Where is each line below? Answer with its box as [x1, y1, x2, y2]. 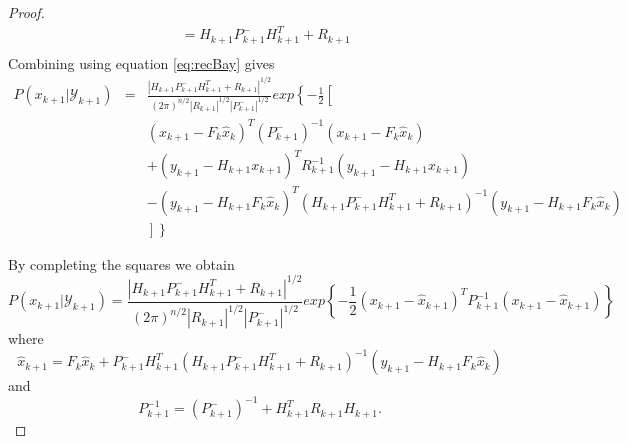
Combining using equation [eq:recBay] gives [8, 52, 275, 73]
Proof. [8, 2, 45, 22]
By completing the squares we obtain [8, 253, 235, 274]
